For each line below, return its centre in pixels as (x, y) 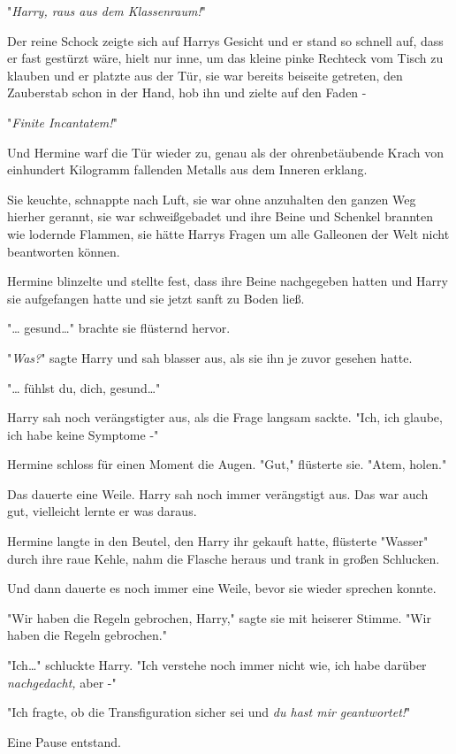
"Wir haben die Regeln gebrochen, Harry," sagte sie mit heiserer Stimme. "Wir (219, 617)
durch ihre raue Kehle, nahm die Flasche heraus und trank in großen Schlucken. (224, 558)
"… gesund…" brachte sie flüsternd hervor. (119, 328)
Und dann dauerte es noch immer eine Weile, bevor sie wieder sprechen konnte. (222, 588)
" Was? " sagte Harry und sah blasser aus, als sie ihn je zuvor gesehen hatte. (210, 357)
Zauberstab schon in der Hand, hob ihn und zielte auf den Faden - (187, 92)
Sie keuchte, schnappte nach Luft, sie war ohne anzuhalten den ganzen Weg (212, 199)
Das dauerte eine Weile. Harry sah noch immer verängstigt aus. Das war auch (218, 493)
